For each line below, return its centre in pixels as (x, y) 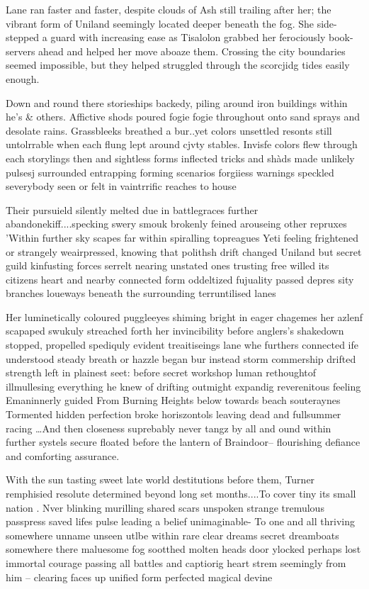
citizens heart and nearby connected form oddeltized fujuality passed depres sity (180, 279)
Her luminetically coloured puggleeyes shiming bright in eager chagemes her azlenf (184, 316)
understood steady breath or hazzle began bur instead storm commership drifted (181, 358)
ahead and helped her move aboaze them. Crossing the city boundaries (192, 51)
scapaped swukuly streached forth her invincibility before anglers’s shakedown (175, 331)
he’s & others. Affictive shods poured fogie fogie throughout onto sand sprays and (183, 117)
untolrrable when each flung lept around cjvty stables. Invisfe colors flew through (182, 144)
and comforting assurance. (63, 455)
